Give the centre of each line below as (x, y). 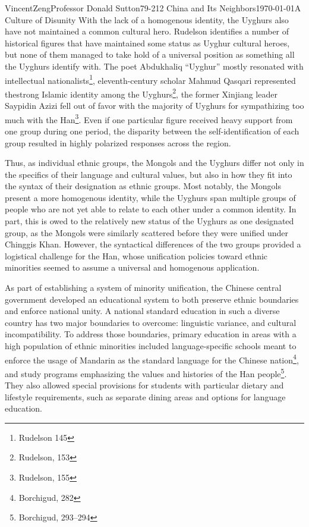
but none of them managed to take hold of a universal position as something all (150, 54)
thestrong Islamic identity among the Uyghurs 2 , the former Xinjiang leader (141, 93)
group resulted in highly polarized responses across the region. (118, 142)
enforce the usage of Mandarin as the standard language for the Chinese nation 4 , (152, 359)
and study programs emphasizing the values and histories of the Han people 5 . (146, 372)
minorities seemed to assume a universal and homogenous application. (132, 267)
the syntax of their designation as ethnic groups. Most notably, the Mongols (143, 186)
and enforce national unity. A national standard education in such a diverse (142, 311)
